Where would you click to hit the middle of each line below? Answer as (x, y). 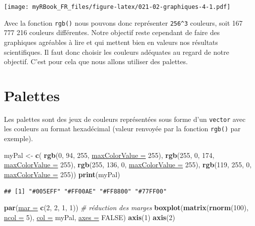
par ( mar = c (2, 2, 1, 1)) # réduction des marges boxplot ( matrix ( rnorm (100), (126, 207)
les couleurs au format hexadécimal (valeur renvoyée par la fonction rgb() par (122, 129)
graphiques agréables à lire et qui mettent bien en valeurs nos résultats (111, 42)
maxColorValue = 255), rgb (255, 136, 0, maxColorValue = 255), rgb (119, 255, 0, (128, 165)
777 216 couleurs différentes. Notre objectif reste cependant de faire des (112, 32)
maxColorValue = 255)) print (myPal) (62, 174)
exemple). (19, 138)
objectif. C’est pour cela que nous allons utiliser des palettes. (96, 61)
